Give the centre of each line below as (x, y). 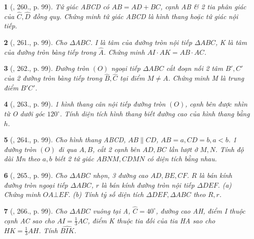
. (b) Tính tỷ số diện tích (106, 194)
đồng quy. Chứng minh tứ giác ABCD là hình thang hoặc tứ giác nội (135, 16)
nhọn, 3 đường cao (120, 175)
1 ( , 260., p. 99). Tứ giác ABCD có (57, 6)
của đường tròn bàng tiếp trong (50, 52)
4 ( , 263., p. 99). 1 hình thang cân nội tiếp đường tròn (85, 104)
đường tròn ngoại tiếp (36, 185)
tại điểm (132, 78)
